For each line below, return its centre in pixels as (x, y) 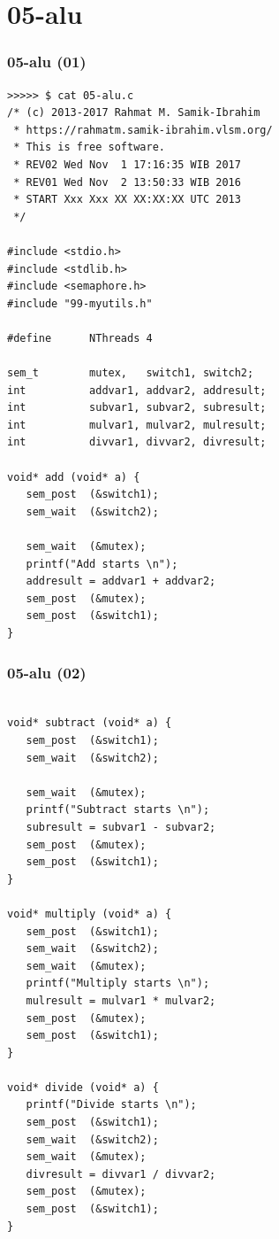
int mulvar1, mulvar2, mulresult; (137, 425)
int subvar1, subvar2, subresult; (137, 408)
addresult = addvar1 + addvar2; (121, 581)
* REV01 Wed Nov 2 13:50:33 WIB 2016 (127, 182)
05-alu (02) (47, 672)
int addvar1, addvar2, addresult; (137, 390)
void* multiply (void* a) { (90, 914)
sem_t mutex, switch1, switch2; (131, 373)
